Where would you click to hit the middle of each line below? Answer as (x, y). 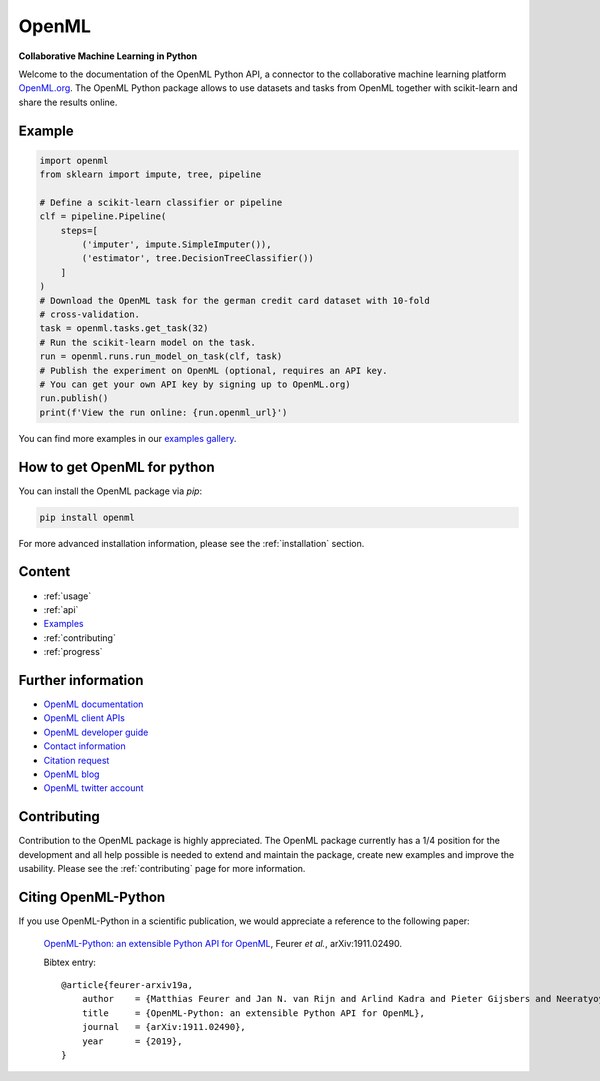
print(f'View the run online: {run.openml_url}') (163, 412)
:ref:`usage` (67, 596)
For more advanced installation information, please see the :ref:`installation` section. (191, 543)
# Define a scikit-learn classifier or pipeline (161, 202)
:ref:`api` (61, 609)
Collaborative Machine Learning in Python (108, 56)
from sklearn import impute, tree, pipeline (150, 174)
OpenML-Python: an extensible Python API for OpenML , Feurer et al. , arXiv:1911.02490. (222, 944)
